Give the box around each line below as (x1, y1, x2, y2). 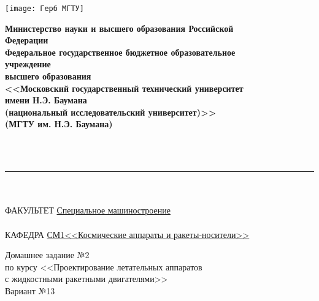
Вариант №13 (5, 284, 55, 297)
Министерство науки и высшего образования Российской (5, 21, 234, 34)
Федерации (5, 34, 48, 46)
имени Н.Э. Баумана (5, 94, 87, 106)
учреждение (5, 58, 51, 70)
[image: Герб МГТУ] (5, 4, 84, 13)
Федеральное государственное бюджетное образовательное (5, 45, 236, 58)
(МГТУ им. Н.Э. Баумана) (5, 117, 113, 130)
